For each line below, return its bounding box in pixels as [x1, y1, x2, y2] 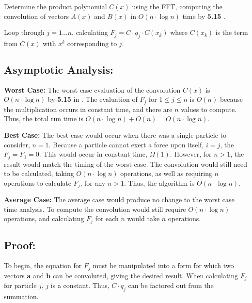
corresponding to [67, 38, 117, 48]
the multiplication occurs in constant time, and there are [4, 104, 173, 114]
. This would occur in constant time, [39, 149, 147, 159]
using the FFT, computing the [132, 1, 222, 11]
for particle [4, 280, 37, 290]
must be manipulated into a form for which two [93, 260, 234, 271]
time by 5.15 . [182, 11, 225, 21]
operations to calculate [4, 177, 71, 188]
